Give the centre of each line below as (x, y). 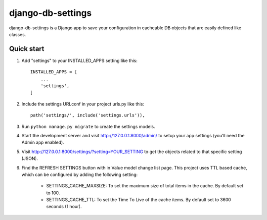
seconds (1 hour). (64, 207)
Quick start (27, 49)
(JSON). (30, 159)
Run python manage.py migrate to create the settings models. (88, 126)
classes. (18, 34)
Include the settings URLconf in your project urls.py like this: (83, 104)
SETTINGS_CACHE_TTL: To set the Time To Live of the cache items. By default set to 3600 (139, 200)
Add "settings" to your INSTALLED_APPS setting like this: (80, 60)
